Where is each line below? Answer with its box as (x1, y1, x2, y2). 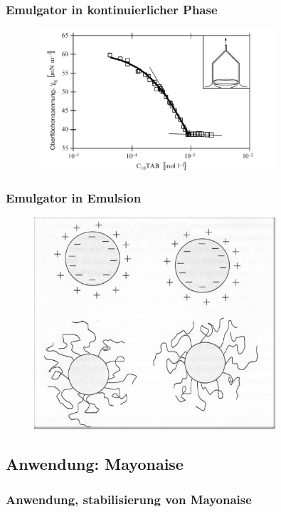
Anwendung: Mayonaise (6, 453, 184, 475)
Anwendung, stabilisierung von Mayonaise (6, 490, 252, 508)
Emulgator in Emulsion (6, 189, 142, 207)
